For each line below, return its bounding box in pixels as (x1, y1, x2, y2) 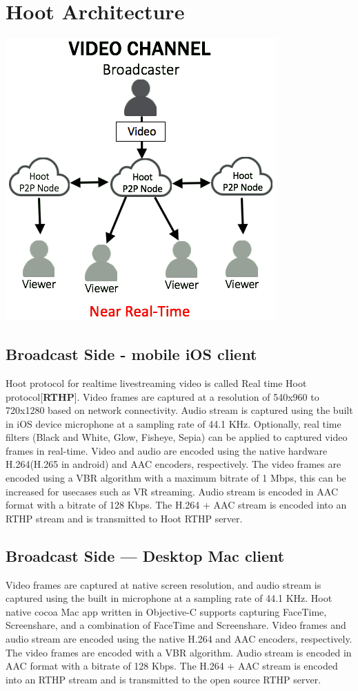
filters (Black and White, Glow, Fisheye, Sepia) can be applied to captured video (6, 430, 348, 444)
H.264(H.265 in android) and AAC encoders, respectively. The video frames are (6, 457, 341, 471)
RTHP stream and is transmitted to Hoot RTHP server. (6, 511, 243, 525)
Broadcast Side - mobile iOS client (6, 343, 257, 365)
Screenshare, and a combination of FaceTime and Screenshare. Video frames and (6, 618, 346, 632)
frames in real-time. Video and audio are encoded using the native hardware (6, 443, 328, 457)
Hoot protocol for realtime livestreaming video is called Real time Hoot (6, 375, 307, 390)
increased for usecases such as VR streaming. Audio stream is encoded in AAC (6, 484, 339, 498)
